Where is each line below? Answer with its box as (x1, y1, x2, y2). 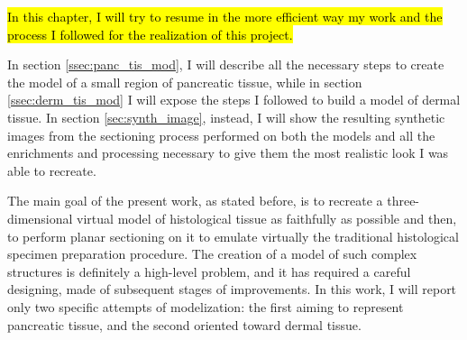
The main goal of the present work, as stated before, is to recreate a (7, 191, 383, 210)
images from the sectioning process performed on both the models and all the (7, 125, 435, 144)
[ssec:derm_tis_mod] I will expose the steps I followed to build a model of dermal (7, 90, 461, 109)
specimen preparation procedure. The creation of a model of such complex (7, 244, 417, 263)
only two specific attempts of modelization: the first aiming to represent (7, 297, 404, 316)
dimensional (7, 208, 73, 227)
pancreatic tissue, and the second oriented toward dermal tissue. (7, 315, 362, 334)
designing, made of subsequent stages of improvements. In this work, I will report (7, 280, 457, 299)
